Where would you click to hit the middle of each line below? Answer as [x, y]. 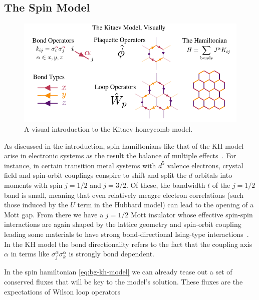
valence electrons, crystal [205, 165]
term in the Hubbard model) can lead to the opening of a [166, 205]
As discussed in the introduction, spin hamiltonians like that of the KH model [124, 145]
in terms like [30, 254]
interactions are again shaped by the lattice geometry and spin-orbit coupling [123, 224]
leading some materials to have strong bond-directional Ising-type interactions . [126, 234]
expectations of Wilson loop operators [62, 291]
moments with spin [33, 185]
